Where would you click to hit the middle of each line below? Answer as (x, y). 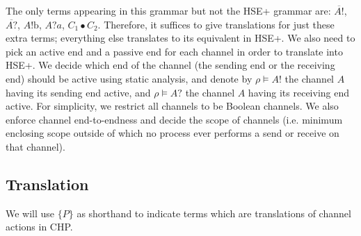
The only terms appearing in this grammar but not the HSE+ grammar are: (168, 10)
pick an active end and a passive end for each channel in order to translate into (174, 51)
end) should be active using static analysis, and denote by (129, 78)
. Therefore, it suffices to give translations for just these (216, 24)
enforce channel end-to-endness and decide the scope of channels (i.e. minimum (174, 119)
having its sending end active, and (78, 92)
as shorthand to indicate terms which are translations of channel (214, 213)
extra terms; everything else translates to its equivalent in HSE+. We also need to (180, 38)
